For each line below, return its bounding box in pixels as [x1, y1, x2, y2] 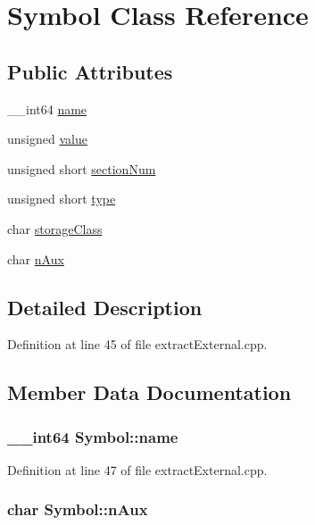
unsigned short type [7, 189, 116, 208]
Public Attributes [7, 57, 173, 85]
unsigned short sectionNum [7, 159, 156, 178]
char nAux [7, 249, 64, 268]
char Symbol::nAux [7, 498, 148, 521]
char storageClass [7, 219, 103, 237]
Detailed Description [7, 293, 203, 321]
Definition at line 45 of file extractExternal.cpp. [7, 335, 268, 354]
